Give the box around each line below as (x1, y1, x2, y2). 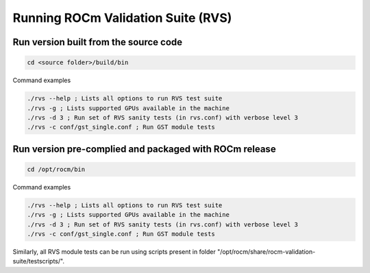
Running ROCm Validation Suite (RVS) (12, 10, 232, 25)
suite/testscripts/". (12, 257, 65, 265)
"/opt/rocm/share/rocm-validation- (217, 248, 316, 256)
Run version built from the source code (12, 36, 183, 48)
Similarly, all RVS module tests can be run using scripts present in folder (12, 248, 216, 256)
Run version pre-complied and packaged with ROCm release (12, 143, 277, 155)
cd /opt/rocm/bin (27, 165, 86, 173)
